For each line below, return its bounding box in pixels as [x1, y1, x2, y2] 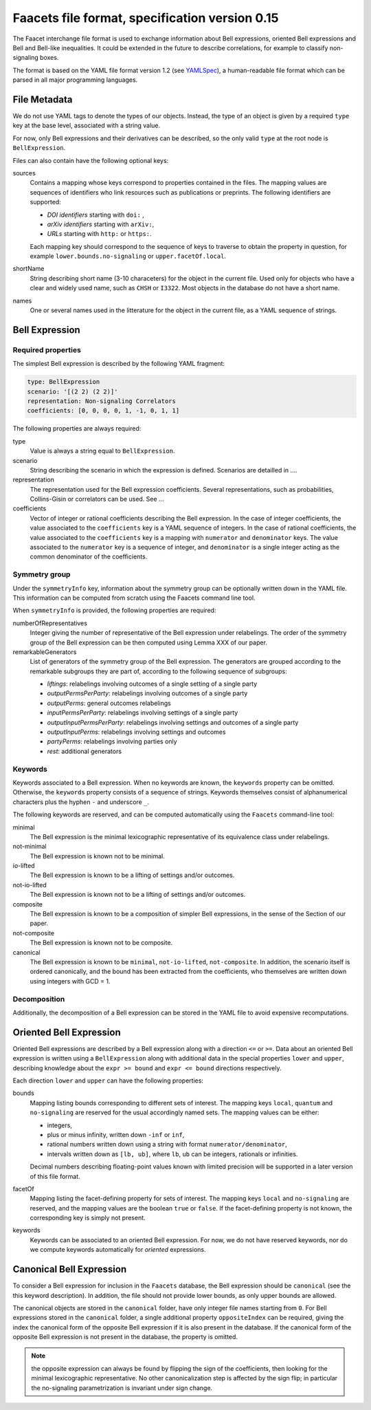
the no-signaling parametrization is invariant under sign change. [31, 1383, 213, 1392]
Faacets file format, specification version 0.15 [12, 10, 279, 25]
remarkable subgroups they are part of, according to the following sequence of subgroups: [30, 667, 288, 675]
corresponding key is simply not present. [30, 1214, 146, 1222]
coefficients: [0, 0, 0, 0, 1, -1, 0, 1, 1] [27, 406, 180, 415]
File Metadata [12, 94, 73, 105]
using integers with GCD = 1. [30, 977, 111, 985]
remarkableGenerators [12, 647, 77, 656]
